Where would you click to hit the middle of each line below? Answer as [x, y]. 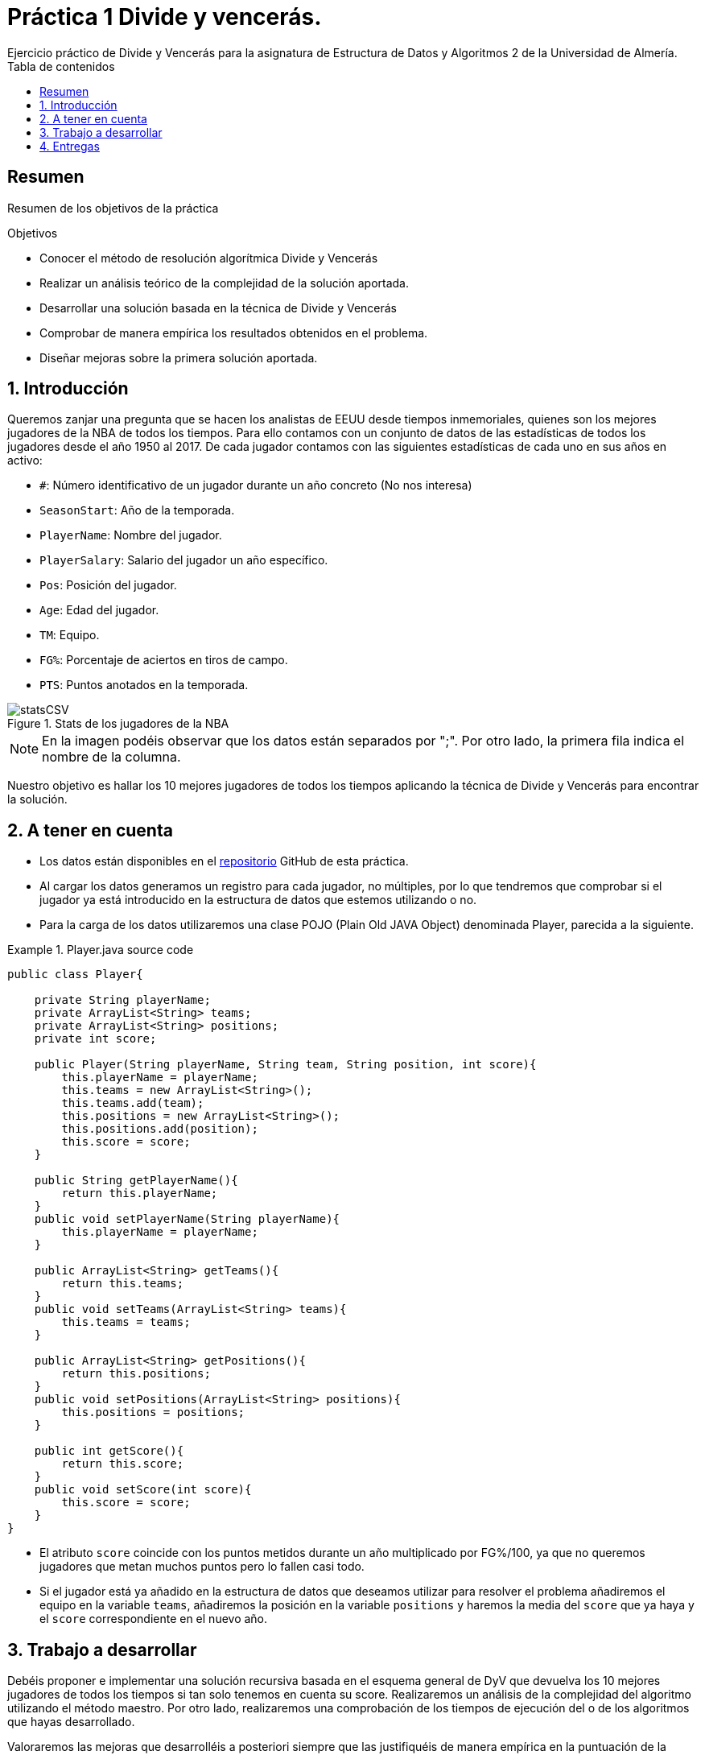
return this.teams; [123, 1284]
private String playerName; [122, 1000]
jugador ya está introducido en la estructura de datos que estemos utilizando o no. [258, 900]
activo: [25, 460]
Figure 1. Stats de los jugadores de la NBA [118, 724]
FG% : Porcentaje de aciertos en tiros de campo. [164, 660]
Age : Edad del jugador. [99, 610]
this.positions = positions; [153, 1412]
